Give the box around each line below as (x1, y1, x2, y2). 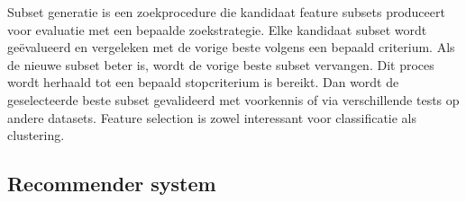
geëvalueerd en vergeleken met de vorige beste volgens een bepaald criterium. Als (7, 38, 455, 57)
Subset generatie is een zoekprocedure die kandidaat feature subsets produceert (7, 3, 445, 21)
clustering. (7, 126, 65, 145)
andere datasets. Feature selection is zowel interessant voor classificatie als (7, 108, 417, 127)
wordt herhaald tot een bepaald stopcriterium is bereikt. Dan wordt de (7, 73, 399, 92)
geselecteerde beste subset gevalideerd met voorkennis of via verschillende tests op (7, 90, 460, 109)
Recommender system (7, 170, 216, 198)
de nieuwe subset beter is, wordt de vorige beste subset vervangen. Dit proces (7, 55, 434, 74)
